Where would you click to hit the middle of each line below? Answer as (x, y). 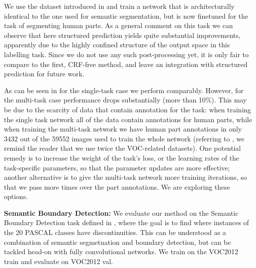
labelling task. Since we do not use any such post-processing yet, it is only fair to (127, 54)
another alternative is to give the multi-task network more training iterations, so (126, 177)
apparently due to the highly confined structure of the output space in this (117, 45)
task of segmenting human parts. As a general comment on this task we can (119, 25)
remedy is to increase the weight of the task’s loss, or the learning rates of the (122, 157)
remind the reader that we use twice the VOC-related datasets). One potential (123, 148)
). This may (229, 100)
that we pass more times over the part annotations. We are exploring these (117, 186)
